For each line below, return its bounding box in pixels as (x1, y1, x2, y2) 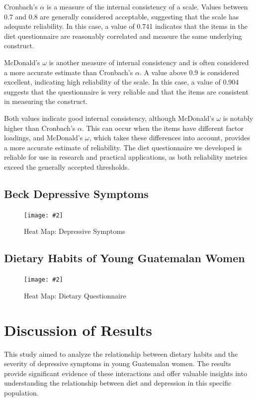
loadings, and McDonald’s (4, 132, 83, 143)
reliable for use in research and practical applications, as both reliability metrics (4, 152, 248, 162)
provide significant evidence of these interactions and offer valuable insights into (4, 368, 247, 378)
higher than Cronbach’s (4, 122, 76, 133)
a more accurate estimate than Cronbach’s (4, 67, 133, 77)
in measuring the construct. (4, 96, 88, 106)
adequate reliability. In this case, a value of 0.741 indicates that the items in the (4, 21, 248, 31)
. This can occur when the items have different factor (82, 122, 244, 133)
